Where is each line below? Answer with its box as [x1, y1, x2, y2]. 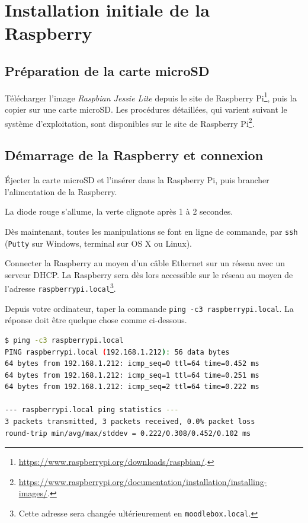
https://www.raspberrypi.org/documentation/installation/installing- [18, 475, 267, 487]
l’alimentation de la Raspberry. [5, 185, 117, 197]
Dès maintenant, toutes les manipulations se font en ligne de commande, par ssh [5, 225, 298, 237]
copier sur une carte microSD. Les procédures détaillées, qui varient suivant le [5, 103, 287, 116]
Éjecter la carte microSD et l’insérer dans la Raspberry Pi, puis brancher [5, 174, 269, 186]
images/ [18, 487, 48, 499]
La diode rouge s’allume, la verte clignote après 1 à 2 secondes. [5, 205, 233, 218]
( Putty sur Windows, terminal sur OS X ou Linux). [5, 237, 192, 249]
